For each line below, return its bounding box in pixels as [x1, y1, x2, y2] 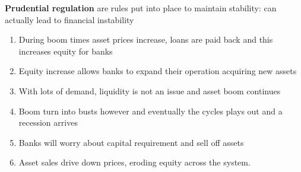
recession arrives [18, 116, 78, 129]
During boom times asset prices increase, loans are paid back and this [18, 33, 273, 46]
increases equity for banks [18, 44, 113, 57]
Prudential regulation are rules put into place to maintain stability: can [5, 2, 277, 14]
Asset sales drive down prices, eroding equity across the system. [18, 156, 251, 168]
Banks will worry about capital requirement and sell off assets [18, 136, 244, 148]
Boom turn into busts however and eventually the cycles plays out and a [18, 104, 283, 117]
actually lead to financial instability [5, 13, 134, 26]
